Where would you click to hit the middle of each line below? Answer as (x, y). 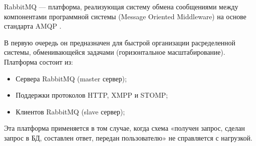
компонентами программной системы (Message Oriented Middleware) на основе (125, 16)
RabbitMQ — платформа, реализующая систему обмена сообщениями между (121, 6)
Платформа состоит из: (39, 61)
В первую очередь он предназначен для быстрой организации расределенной (120, 42)
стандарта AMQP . (33, 26)
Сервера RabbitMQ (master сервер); (71, 78)
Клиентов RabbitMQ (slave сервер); (70, 111)
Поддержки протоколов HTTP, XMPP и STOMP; (92, 95)
